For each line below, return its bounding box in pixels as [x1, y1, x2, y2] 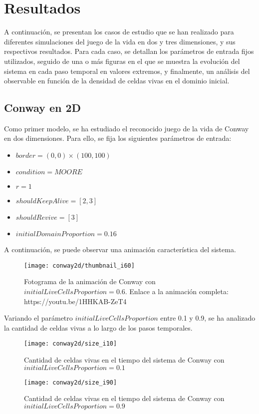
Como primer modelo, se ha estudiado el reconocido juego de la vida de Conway [4, 123, 249, 133]
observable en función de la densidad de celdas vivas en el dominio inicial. [4, 75, 230, 86]
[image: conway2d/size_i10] [24, 340, 117, 348]
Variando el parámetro [4, 313, 73, 323]
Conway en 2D [4, 100, 81, 115]
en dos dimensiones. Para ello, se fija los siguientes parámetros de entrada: [4, 133, 232, 143]
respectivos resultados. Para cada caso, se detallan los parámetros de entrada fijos [4, 46, 254, 56]
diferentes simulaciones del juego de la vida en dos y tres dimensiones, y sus [4, 36, 236, 46]
